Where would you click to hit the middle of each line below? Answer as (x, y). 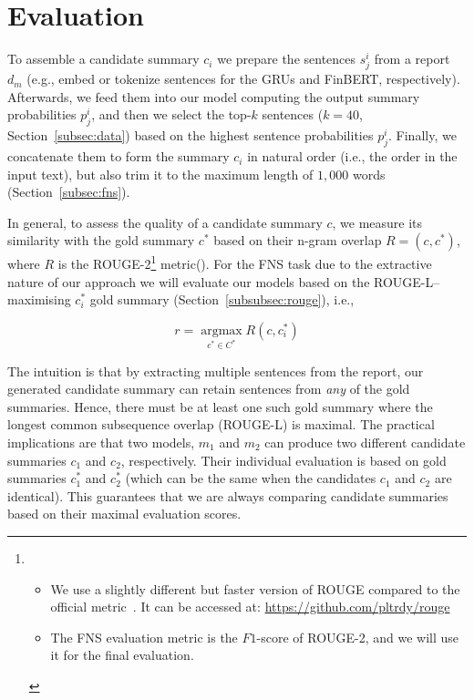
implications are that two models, (101, 443)
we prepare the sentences (287, 59)
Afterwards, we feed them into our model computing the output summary (214, 96)
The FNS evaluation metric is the (144, 637)
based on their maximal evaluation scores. (124, 514)
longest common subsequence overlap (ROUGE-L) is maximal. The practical (221, 424)
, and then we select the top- (171, 114)
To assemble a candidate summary (103, 59)
